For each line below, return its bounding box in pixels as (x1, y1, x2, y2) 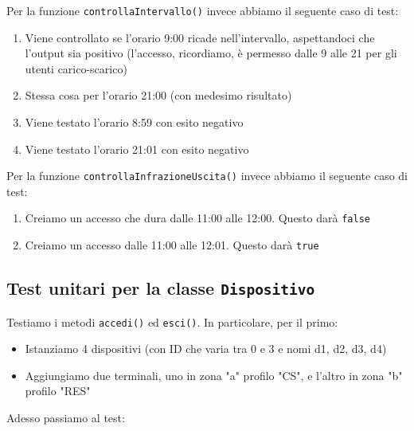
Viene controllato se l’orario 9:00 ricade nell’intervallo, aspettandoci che (25, 29, 375, 45)
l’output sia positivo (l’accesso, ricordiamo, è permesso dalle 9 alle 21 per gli (25, 45, 397, 61)
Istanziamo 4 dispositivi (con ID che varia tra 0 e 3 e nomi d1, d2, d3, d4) (25, 340, 387, 357)
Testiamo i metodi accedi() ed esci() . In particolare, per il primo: (6, 313, 338, 330)
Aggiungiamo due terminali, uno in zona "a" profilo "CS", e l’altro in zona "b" (25, 366, 403, 383)
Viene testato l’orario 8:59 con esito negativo (25, 114, 244, 131)
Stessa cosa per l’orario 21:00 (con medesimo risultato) (25, 87, 292, 104)
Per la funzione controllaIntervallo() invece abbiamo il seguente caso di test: (6, 2, 399, 18)
